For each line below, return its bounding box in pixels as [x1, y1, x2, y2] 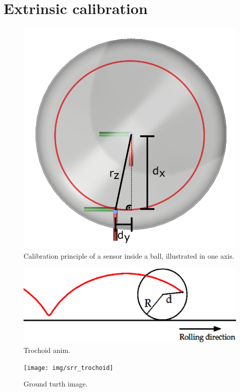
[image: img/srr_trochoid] [24, 364, 113, 371]
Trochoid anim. [24, 344, 71, 355]
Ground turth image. [24, 378, 88, 389]
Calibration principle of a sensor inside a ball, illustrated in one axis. [24, 250, 234, 261]
